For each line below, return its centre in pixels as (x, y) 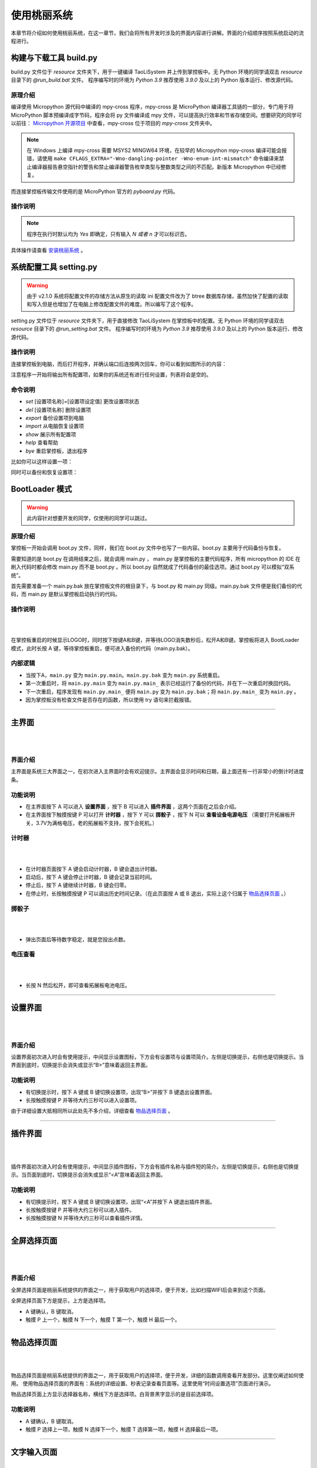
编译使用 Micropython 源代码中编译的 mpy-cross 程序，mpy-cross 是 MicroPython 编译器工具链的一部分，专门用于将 (152, 107)
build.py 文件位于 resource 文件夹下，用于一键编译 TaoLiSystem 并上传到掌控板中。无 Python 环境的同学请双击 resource (156, 72)
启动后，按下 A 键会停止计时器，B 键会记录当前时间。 (90, 877)
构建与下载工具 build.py (54, 58)
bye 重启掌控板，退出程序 (56, 451)
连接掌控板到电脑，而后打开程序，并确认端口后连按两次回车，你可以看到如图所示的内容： (119, 363)
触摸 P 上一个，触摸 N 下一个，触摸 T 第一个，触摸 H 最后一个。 (103, 1319)
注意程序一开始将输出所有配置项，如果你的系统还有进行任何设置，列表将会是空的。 (111, 375)
